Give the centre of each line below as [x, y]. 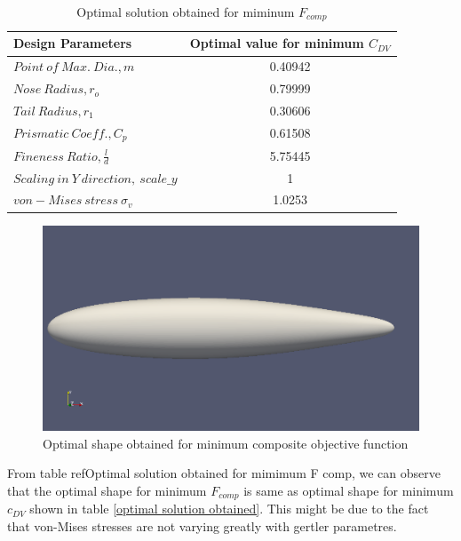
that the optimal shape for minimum [107, 490]
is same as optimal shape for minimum [349, 490]
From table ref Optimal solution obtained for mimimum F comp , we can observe [224, 473]
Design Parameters [73, 43]
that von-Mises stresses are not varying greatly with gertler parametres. [202, 525]
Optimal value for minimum [277, 43]
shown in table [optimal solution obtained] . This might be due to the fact [229, 509]
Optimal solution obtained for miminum [186, 12]
